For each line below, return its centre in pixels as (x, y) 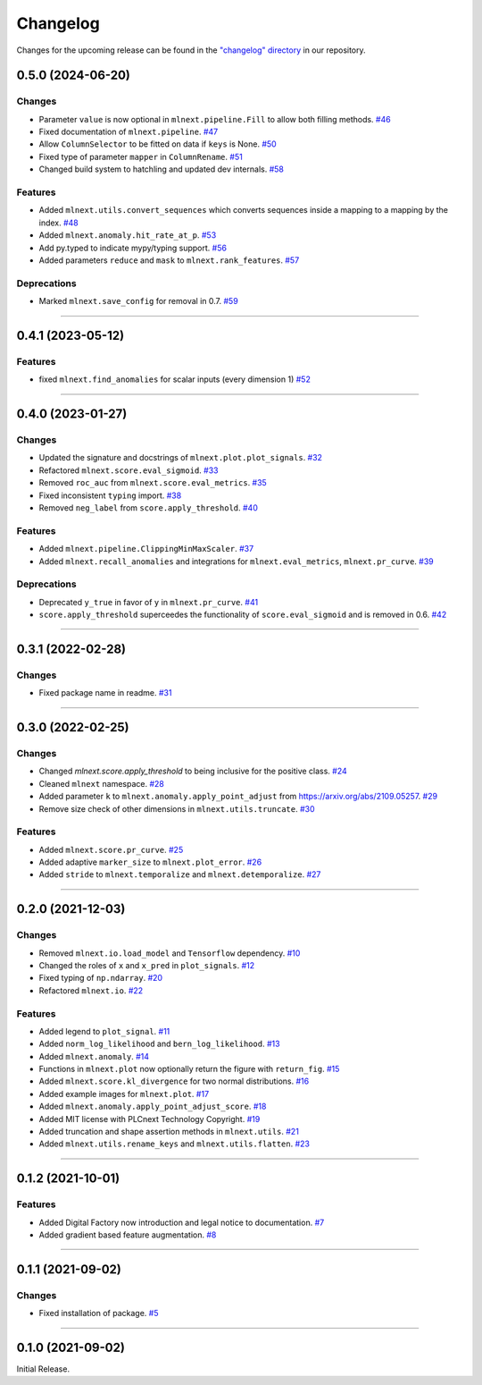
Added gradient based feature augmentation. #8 (128, 1235)
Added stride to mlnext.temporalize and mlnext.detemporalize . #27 (180, 874)
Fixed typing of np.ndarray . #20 (101, 978)
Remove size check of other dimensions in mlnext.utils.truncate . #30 (177, 808)
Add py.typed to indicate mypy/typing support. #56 (133, 248)
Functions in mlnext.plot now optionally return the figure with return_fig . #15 (189, 1069)
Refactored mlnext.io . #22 (91, 990)
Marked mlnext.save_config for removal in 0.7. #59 (138, 301)
